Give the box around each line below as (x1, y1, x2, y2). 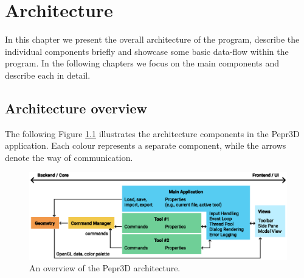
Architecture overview (5, 98, 147, 117)
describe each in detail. (5, 68, 91, 81)
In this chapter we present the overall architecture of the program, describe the (5, 33, 300, 46)
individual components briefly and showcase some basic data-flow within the (5, 45, 289, 57)
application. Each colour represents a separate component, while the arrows (5, 139, 286, 152)
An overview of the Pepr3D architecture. (29, 262, 181, 274)
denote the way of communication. (5, 151, 133, 163)
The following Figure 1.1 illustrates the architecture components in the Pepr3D (5, 127, 300, 140)
